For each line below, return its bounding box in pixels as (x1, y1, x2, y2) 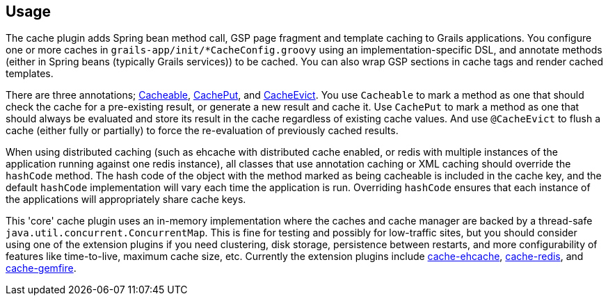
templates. (6, 67, 54, 80)
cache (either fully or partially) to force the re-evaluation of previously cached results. (6, 124, 399, 137)
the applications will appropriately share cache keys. (6, 193, 246, 206)
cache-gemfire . (6, 262, 77, 275)
